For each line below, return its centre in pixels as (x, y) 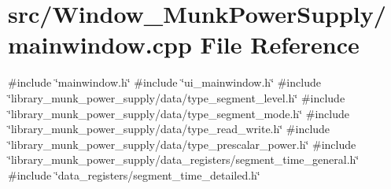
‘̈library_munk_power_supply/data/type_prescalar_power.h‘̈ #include (182, 144)
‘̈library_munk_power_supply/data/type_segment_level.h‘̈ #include (177, 97)
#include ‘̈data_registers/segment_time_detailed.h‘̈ (134, 174)
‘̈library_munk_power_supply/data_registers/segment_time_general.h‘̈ (184, 159)
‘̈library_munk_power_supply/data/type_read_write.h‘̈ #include (169, 129)
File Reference (280, 44)
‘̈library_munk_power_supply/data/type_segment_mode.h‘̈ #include (179, 113)
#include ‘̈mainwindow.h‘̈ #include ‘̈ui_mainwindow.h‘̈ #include (164, 82)
